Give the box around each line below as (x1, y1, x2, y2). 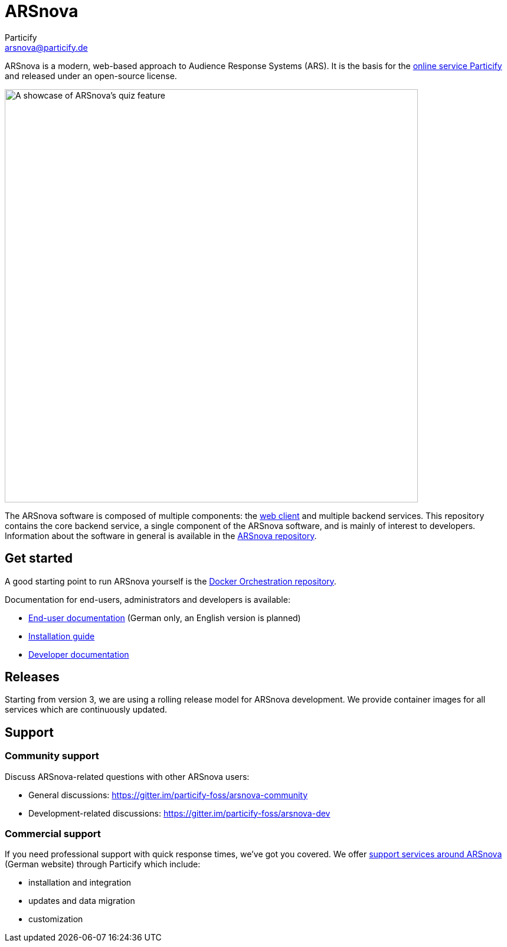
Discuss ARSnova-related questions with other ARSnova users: (5, 771, 250, 782)
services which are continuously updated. (5, 704, 168, 715)
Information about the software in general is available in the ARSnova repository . (5, 530, 317, 541)
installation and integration (28, 877, 132, 888)
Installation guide (28, 631, 95, 641)
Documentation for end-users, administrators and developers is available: (5, 594, 290, 605)
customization (28, 914, 83, 925)
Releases (5, 670, 60, 685)
